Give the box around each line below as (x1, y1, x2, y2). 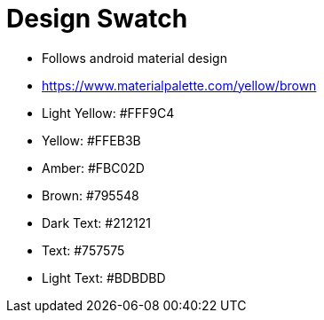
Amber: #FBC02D (42, 160, 145, 176)
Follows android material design (42, 50, 227, 66)
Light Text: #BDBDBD (42, 269, 166, 285)
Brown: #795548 (42, 187, 139, 203)
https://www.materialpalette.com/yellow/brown (42, 77, 317, 93)
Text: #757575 (42, 242, 125, 258)
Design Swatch (6, 4, 188, 34)
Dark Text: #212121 (42, 215, 151, 230)
